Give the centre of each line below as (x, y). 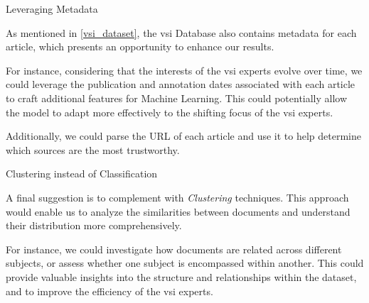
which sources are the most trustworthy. (93, 149)
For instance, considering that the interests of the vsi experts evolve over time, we (184, 70)
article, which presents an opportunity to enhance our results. (140, 46)
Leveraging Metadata (52, 9)
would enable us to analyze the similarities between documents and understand (178, 211)
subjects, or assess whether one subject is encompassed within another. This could (185, 263)
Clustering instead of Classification (82, 173)
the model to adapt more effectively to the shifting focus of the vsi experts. (170, 112)
